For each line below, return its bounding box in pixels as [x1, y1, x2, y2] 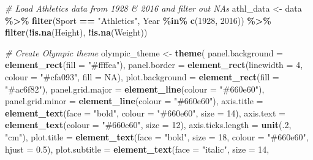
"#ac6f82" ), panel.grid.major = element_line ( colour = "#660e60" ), [5, 82, 265, 95]
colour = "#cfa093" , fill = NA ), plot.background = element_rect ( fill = [5, 70, 279, 83]
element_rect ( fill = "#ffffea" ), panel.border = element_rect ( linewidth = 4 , [5, 58, 303, 71]
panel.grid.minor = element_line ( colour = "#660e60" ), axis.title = [5, 94, 263, 107]
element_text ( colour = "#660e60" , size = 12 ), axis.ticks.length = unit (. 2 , [5, 118, 292, 131]
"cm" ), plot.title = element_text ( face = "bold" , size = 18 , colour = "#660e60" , [5, 130, 309, 143]
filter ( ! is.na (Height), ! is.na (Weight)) [5, 26, 148, 39]
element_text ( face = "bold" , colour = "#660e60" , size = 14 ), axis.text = [5, 106, 285, 119]
